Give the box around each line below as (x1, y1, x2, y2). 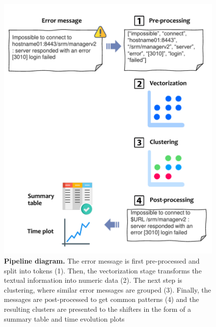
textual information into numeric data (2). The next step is (4, 275, 183, 285)
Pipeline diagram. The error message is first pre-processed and (4, 255, 200, 266)
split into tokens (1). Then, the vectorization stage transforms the (4, 265, 202, 275)
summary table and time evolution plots (4, 313, 125, 324)
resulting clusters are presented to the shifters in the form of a (4, 303, 191, 314)
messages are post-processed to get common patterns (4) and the (4, 294, 199, 304)
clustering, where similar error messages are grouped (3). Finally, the (4, 284, 211, 295)
